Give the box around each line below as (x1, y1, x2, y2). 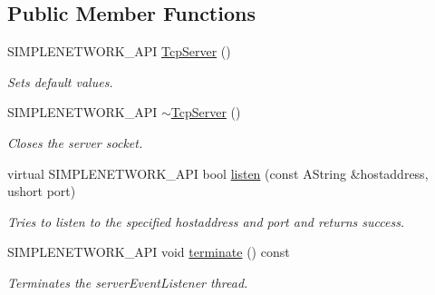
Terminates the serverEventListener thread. (7, 272, 248, 291)
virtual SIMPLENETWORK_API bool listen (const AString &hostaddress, (7, 163, 429, 182)
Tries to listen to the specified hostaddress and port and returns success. (7, 211, 405, 231)
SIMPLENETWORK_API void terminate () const (7, 242, 290, 261)
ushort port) (7, 182, 76, 201)
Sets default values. (7, 72, 113, 91)
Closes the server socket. (7, 133, 143, 152)
